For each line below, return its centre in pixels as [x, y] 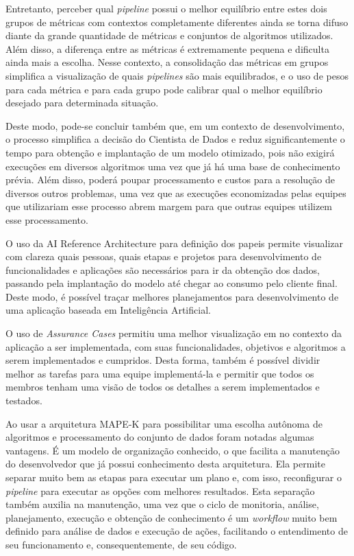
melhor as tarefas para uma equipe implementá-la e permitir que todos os [160, 373]
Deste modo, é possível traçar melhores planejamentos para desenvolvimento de [172, 296]
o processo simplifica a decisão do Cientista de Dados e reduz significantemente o [175, 139]
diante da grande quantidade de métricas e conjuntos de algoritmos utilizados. [169, 35]
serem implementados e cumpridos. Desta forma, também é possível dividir [163, 360]
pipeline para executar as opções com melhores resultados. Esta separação [160, 490]
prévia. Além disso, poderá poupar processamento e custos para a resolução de [170, 179]
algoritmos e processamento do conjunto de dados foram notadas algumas [160, 437]
